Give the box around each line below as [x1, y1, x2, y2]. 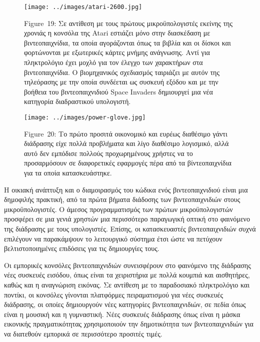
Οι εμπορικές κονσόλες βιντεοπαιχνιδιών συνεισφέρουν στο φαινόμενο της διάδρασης [4, 259, 251, 270]
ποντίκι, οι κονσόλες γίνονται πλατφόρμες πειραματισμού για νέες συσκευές [4, 289, 223, 299]
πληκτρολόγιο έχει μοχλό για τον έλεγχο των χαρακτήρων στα [24, 57, 203, 67]
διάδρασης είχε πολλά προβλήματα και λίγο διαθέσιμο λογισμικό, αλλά [24, 138, 229, 148]
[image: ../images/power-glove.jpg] [24, 114, 146, 121]
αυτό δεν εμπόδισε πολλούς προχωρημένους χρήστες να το [24, 147, 193, 158]
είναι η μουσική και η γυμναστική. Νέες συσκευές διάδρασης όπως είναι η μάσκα [4, 308, 240, 319]
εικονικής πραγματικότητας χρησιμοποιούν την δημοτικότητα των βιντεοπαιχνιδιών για [4, 318, 253, 329]
